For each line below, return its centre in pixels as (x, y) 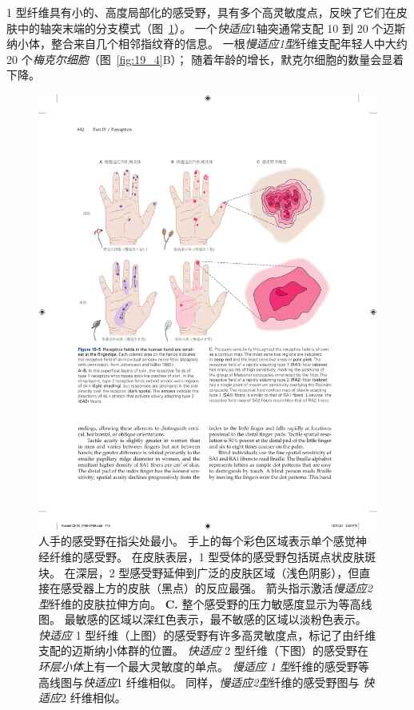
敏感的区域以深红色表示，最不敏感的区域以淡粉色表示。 (221, 619)
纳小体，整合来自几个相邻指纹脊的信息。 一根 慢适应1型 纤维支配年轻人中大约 (207, 44)
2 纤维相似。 (94, 698)
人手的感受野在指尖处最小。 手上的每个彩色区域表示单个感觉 (197, 541)
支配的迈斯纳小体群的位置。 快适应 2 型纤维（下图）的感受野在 (203, 650)
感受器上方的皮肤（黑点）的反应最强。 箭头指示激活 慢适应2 (216, 588)
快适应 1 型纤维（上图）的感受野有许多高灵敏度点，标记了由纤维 (207, 634)
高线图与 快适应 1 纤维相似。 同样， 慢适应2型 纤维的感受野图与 (199, 682)
